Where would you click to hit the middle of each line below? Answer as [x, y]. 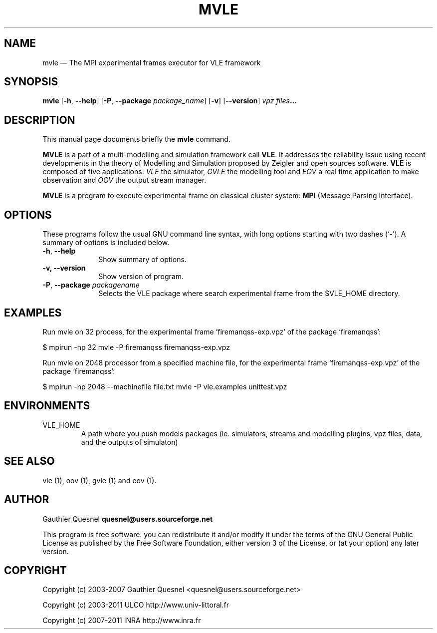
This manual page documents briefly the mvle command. [136, 139]
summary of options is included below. [106, 243]
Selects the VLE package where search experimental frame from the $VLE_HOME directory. [249, 294]
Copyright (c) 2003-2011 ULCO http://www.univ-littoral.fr [136, 605]
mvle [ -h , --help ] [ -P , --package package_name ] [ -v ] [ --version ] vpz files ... [170, 101]
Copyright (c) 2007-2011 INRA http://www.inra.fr [122, 621]
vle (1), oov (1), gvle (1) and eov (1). [100, 480]
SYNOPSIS [31, 82]
